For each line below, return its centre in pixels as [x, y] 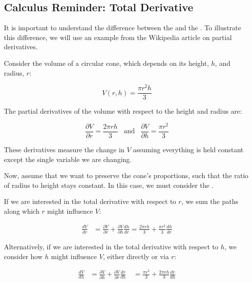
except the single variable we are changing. [68, 159]
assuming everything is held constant [188, 150]
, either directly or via [136, 256]
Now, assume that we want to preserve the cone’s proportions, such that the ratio [126, 175]
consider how [23, 256]
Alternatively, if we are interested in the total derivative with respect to [111, 247]
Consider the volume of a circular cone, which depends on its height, [106, 63]
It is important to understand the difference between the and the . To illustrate [123, 28]
